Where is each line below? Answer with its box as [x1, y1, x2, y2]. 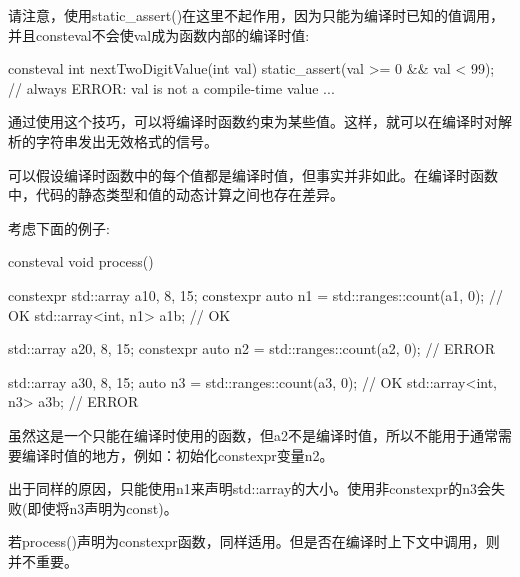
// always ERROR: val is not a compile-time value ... [8, 77, 335, 98]
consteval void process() [8, 251, 154, 272]
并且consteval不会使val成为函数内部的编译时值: [8, 24, 310, 45]
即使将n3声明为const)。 [27, 497, 178, 518]
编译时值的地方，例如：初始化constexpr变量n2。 [21, 444, 334, 465]
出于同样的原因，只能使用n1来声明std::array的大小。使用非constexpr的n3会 [8, 478, 491, 499]
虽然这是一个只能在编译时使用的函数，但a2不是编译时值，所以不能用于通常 [8, 424, 498, 445]
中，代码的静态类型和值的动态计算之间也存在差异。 [8, 184, 344, 205]
